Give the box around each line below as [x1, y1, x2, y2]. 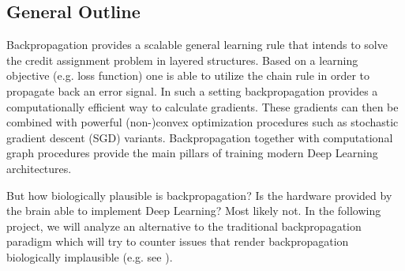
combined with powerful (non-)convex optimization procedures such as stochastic [6, 114, 399, 130]
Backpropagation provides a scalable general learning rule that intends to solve [6, 36, 388, 53]
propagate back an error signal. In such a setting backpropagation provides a [6, 82, 378, 99]
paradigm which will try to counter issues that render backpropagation [6, 233, 349, 250]
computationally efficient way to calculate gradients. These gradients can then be [6, 98, 399, 115]
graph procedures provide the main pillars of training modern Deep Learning [6, 145, 378, 161]
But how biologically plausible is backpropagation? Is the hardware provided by [6, 186, 392, 203]
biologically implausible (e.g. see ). [6, 248, 173, 265]
